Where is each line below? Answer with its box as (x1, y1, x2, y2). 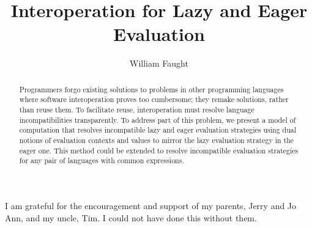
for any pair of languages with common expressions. (19, 155, 184, 166)
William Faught (130, 57, 188, 70)
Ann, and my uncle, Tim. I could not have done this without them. (5, 211, 257, 224)
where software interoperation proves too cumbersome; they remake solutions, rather (19, 94, 289, 105)
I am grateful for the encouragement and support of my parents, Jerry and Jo (5, 199, 297, 211)
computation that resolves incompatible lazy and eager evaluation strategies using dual (19, 125, 297, 135)
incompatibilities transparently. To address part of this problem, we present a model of (19, 114, 296, 125)
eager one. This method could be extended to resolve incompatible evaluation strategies (19, 145, 299, 155)
